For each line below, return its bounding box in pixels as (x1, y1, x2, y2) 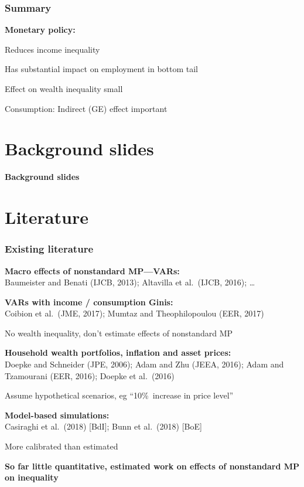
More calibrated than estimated (5, 440, 118, 452)
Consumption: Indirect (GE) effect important (5, 102, 168, 114)
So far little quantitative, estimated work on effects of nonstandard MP (5, 459, 299, 472)
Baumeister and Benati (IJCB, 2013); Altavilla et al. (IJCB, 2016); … (5, 276, 255, 288)
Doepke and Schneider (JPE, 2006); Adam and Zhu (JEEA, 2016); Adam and (5, 358, 284, 370)
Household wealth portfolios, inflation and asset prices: (5, 346, 231, 359)
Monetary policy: (5, 23, 76, 36)
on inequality (5, 471, 59, 483)
